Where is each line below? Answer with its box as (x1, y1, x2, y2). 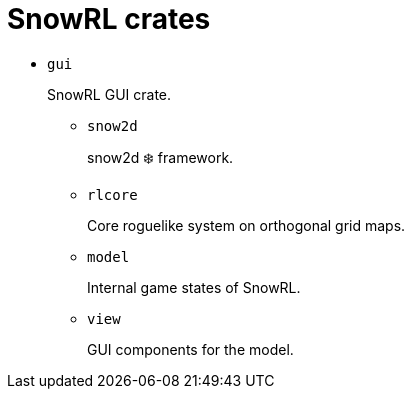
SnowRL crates (7, 2, 211, 36)
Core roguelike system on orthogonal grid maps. (87, 216, 406, 234)
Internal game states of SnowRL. (87, 278, 301, 296)
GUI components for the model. (87, 340, 294, 358)
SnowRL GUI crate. (47, 85, 172, 103)
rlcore (87, 186, 138, 203)
